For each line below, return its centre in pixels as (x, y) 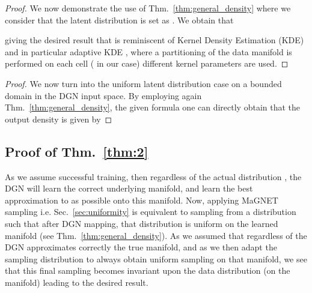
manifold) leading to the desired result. (77, 282)
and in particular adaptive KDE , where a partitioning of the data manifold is (148, 51)
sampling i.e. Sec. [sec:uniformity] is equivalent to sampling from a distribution (151, 212)
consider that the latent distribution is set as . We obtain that (119, 20)
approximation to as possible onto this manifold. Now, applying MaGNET (142, 200)
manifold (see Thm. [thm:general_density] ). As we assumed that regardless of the (156, 235)
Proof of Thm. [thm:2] (77, 151)
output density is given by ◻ (59, 119)
